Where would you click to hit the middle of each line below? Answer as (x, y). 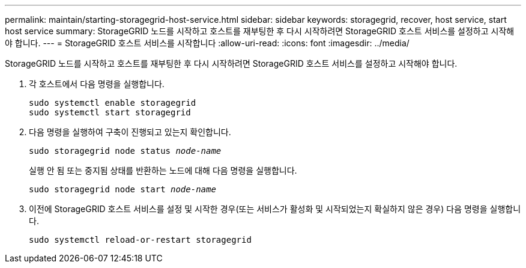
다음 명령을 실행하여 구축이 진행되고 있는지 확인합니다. (130, 132)
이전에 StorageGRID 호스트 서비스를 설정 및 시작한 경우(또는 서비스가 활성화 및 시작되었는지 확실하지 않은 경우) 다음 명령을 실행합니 (275, 209)
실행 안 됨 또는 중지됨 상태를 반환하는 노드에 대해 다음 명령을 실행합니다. (163, 170)
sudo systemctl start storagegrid (110, 112)
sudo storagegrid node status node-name (125, 151)
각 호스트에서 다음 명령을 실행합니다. (97, 84)
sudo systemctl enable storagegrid (113, 103)
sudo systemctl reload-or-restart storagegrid (140, 240)
